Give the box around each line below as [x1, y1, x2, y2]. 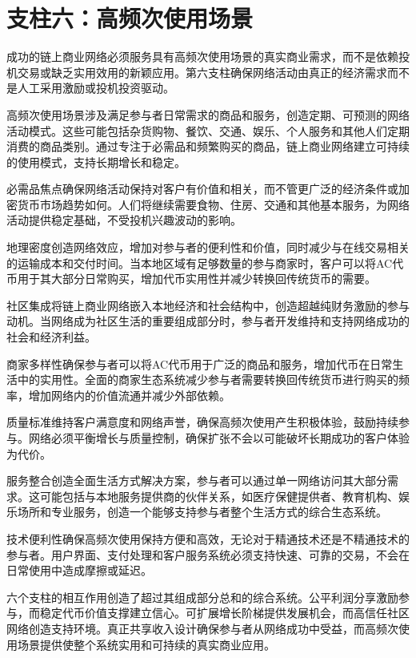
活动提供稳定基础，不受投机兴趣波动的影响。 [6, 212, 242, 228]
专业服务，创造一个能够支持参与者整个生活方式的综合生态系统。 [50, 503, 387, 520]
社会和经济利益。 [6, 329, 96, 345]
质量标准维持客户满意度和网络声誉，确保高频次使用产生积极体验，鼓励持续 [6, 414, 398, 430]
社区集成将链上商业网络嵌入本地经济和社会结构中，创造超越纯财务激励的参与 [6, 297, 410, 313]
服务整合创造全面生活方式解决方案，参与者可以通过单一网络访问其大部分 [6, 472, 387, 489]
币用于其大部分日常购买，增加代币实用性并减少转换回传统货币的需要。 [6, 270, 376, 287]
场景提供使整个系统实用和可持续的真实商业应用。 [17, 636, 275, 652]
